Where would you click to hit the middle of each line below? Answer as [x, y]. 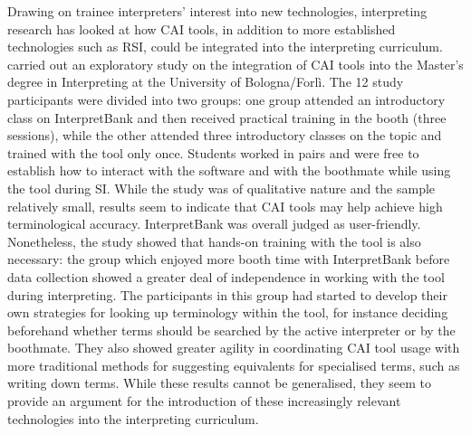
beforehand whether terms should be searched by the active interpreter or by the [231, 330]
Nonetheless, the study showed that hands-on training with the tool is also [214, 241]
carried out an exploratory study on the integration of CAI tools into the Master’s [235, 64]
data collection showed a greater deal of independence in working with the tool [226, 276]
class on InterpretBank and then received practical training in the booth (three [227, 117]
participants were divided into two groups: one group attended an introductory [226, 99]
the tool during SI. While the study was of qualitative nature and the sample [221, 188]
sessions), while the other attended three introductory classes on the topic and [225, 135]
